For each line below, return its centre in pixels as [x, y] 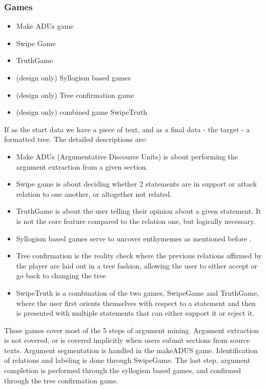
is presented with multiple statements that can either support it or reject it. [135, 313]
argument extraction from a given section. [82, 166]
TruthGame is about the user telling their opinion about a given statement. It [139, 211]
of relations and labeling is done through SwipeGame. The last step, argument [127, 360]
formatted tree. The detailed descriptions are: [76, 139]
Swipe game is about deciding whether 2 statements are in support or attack [137, 184]
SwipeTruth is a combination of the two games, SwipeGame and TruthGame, [138, 292]
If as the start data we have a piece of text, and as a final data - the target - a [127, 129]
